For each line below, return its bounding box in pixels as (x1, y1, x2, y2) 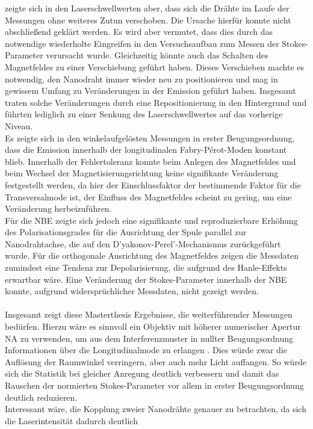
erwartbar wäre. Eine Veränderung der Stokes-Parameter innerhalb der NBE (5, 273, 287, 285)
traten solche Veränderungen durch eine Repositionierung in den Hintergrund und (5, 96, 307, 108)
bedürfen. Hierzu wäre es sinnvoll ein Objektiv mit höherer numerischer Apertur (5, 320, 301, 333)
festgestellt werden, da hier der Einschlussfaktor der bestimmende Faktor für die (5, 178, 301, 191)
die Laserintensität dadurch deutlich (5, 414, 138, 427)
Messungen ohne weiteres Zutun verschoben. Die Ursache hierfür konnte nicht (5, 13, 291, 26)
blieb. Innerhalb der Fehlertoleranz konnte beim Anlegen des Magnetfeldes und (5, 155, 296, 167)
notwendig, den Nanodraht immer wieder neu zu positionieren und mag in (5, 72, 278, 85)
